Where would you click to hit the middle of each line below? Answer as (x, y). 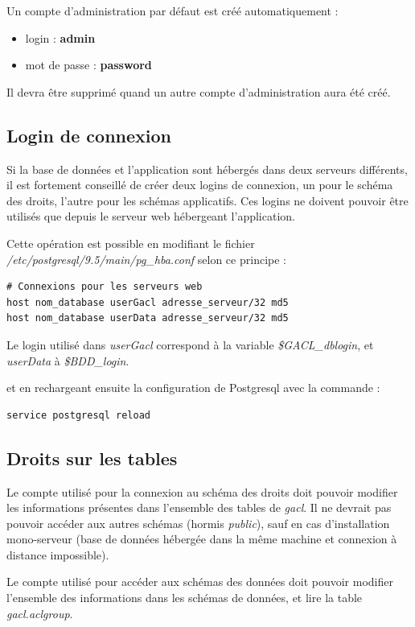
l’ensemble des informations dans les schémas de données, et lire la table (185, 598)
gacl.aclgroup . (40, 613)
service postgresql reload (78, 415)
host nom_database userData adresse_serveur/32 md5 (148, 318)
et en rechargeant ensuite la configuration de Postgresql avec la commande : (193, 388)
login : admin (60, 37)
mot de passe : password (88, 65)
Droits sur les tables (92, 458)
